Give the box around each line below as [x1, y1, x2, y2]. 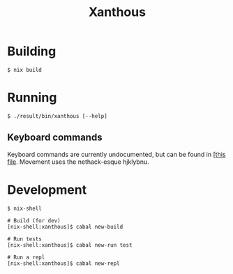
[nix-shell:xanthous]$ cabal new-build [7, 223, 123, 230]
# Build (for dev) [7, 217, 61, 224]
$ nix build [7, 66, 42, 73]
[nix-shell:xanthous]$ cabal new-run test [7, 241, 133, 248]
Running [7, 90, 57, 105]
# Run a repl [7, 254, 45, 261]
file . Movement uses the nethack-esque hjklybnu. [7, 158, 149, 166]
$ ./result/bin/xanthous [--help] [7, 112, 108, 119]
